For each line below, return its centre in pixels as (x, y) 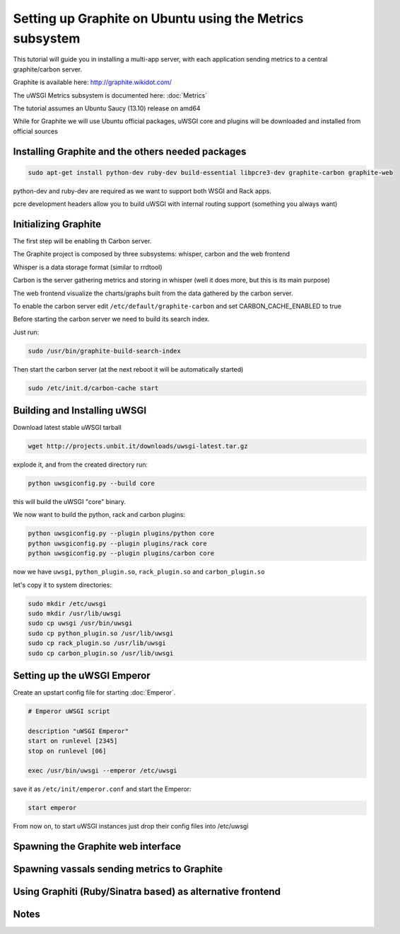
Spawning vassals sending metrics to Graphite (118, 869)
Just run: (26, 332)
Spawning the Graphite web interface (97, 847)
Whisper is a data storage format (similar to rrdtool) (88, 267)
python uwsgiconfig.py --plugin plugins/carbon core (121, 553)
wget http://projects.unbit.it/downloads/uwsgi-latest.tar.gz (138, 446)
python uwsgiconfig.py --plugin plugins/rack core (118, 543)
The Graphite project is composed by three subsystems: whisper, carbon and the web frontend (151, 254)
